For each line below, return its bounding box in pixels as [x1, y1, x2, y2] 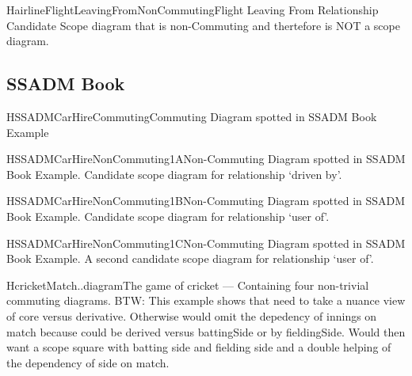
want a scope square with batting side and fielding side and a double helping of [6, 339, 391, 355]
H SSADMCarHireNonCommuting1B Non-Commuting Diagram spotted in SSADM [6, 192, 406, 209]
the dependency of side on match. [6, 354, 170, 370]
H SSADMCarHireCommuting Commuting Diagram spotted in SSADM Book [6, 108, 377, 124]
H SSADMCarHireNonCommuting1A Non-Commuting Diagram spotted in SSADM [6, 150, 406, 167]
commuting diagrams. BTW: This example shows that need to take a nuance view [6, 292, 406, 309]
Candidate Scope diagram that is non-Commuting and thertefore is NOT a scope [6, 17, 400, 33]
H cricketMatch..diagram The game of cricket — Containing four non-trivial [6, 276, 369, 293]
